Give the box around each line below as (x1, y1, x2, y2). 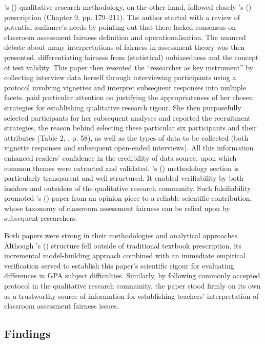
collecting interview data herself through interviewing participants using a (4, 72, 236, 83)
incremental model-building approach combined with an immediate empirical (4, 250, 246, 261)
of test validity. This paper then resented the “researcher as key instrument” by (4, 62, 254, 72)
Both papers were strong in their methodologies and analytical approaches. (4, 230, 239, 241)
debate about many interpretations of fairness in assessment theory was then (4, 42, 245, 52)
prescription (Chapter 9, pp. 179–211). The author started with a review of (4, 11, 240, 22)
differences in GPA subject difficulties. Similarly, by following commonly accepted (4, 270, 260, 281)
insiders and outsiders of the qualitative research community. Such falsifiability (4, 182, 251, 193)
